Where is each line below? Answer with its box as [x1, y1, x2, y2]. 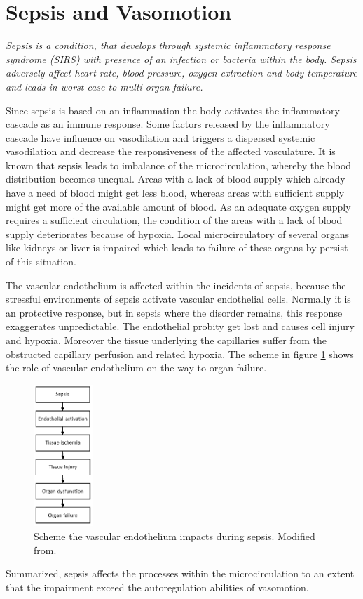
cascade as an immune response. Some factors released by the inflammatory [6, 117, 330, 131]
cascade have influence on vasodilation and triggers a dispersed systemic [6, 130, 315, 145]
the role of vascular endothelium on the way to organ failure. [6, 360, 267, 375]
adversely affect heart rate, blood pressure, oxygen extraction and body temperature [6, 65, 357, 80]
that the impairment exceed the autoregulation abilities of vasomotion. [6, 579, 309, 594]
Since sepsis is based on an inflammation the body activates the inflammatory [6, 103, 340, 117]
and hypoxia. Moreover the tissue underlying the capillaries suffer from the [6, 333, 327, 347]
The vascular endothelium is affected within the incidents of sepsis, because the [6, 277, 346, 292]
